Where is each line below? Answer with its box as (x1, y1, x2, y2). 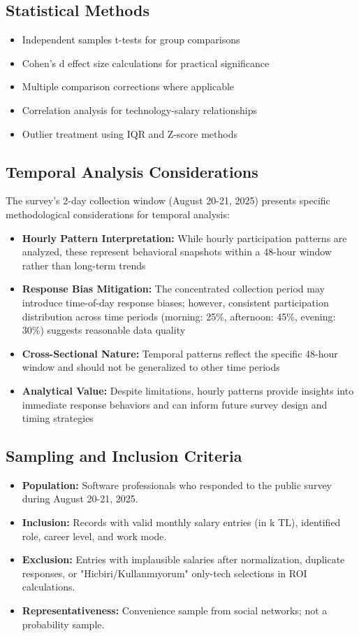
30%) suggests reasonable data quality (22, 323, 186, 337)
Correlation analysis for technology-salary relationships (22, 102, 258, 117)
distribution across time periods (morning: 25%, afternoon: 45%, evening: (22, 309, 336, 323)
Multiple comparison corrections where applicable (22, 79, 235, 94)
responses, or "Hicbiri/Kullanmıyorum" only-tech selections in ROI (22, 565, 307, 580)
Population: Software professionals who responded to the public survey (22, 477, 332, 492)
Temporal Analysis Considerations (6, 160, 258, 182)
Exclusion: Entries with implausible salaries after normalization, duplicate (22, 552, 345, 567)
